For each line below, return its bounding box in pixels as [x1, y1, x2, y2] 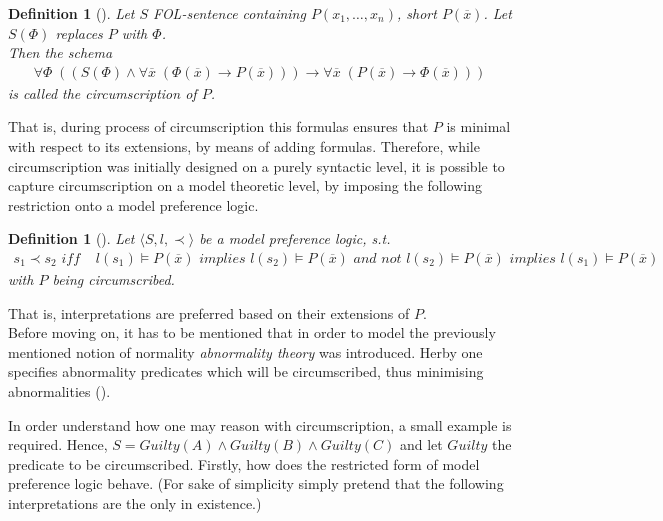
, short [396, 3, 437, 23]
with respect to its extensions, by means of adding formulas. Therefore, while [8, 136, 480, 156]
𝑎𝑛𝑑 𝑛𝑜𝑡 [353, 251, 402, 266]
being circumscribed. [52, 269, 175, 289]
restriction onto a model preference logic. [8, 194, 259, 215]
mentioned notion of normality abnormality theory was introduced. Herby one [8, 341, 483, 362]
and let [399, 434, 443, 455]
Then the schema [8, 42, 113, 63]
